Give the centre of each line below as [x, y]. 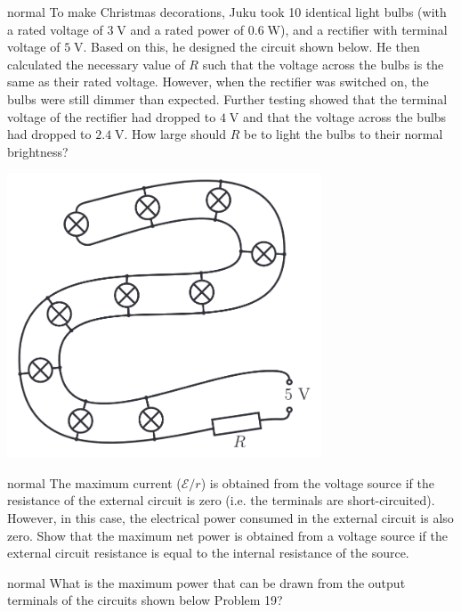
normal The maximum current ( [94, 482]
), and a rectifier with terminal [364, 29]
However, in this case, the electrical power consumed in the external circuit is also [230, 517]
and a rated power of [187, 29]
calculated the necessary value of [96, 64]
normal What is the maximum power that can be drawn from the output [206, 582]
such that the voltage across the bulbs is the [323, 64]
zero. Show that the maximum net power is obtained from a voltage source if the [227, 535]
